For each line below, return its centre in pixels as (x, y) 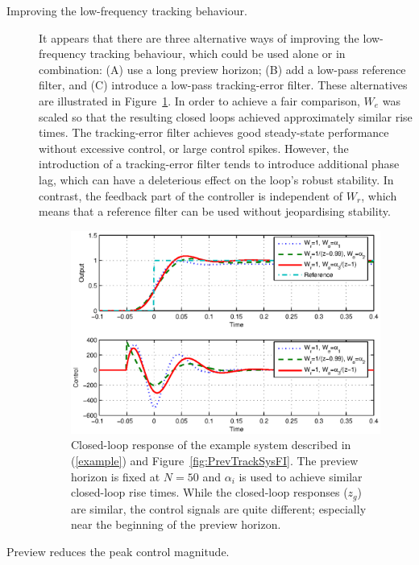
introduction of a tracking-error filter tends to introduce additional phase (219, 164)
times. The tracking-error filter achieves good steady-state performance (214, 132)
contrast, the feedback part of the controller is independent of (191, 195)
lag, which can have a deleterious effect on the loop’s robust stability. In (216, 179)
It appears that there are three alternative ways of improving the (199, 37)
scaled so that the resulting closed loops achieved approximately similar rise (226, 116)
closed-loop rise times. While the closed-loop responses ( (209, 492)
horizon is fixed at (116, 476)
